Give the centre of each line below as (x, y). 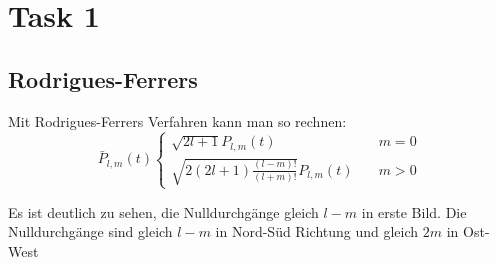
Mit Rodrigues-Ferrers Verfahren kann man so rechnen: (177, 120)
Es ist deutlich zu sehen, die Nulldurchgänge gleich (163, 211)
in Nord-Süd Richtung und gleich (317, 231)
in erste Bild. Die (414, 211)
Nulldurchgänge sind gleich (90, 231)
